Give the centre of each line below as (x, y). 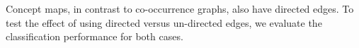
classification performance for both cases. (95, 36)
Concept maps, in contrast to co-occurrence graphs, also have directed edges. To (180, 8)
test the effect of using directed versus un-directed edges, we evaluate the (164, 22)
